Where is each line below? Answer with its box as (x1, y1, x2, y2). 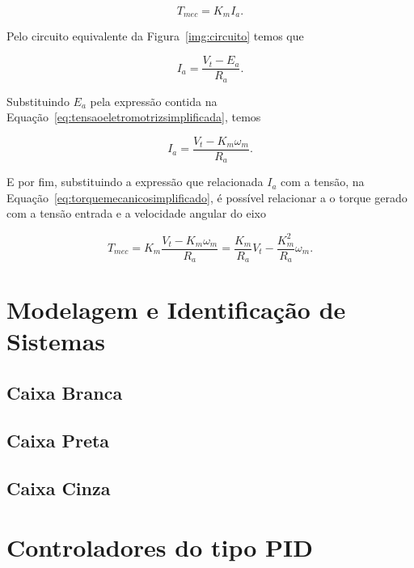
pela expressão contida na (90, 92, 218, 109)
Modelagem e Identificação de (6, 293, 346, 326)
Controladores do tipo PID (6, 531, 313, 564)
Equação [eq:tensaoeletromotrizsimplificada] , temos (6, 108, 261, 125)
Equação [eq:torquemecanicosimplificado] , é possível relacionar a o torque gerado (6, 189, 408, 206)
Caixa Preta (6, 427, 110, 452)
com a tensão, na (281, 173, 365, 190)
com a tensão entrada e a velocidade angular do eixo (6, 205, 266, 222)
